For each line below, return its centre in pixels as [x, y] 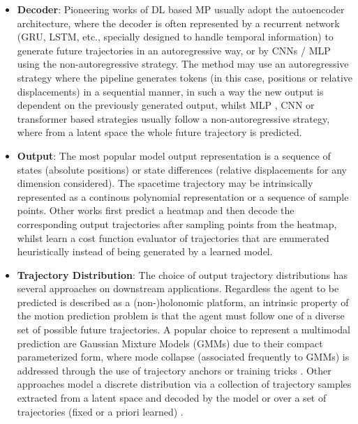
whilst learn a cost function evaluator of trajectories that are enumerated [173, 237]
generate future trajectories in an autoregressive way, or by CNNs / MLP [174, 50]
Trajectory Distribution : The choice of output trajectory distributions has [182, 274]
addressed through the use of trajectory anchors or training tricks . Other [174, 370]
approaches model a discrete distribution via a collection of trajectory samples [184, 384]
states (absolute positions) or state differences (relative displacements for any [182, 169]
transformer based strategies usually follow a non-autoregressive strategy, [173, 118]
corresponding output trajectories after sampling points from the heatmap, [177, 224]
